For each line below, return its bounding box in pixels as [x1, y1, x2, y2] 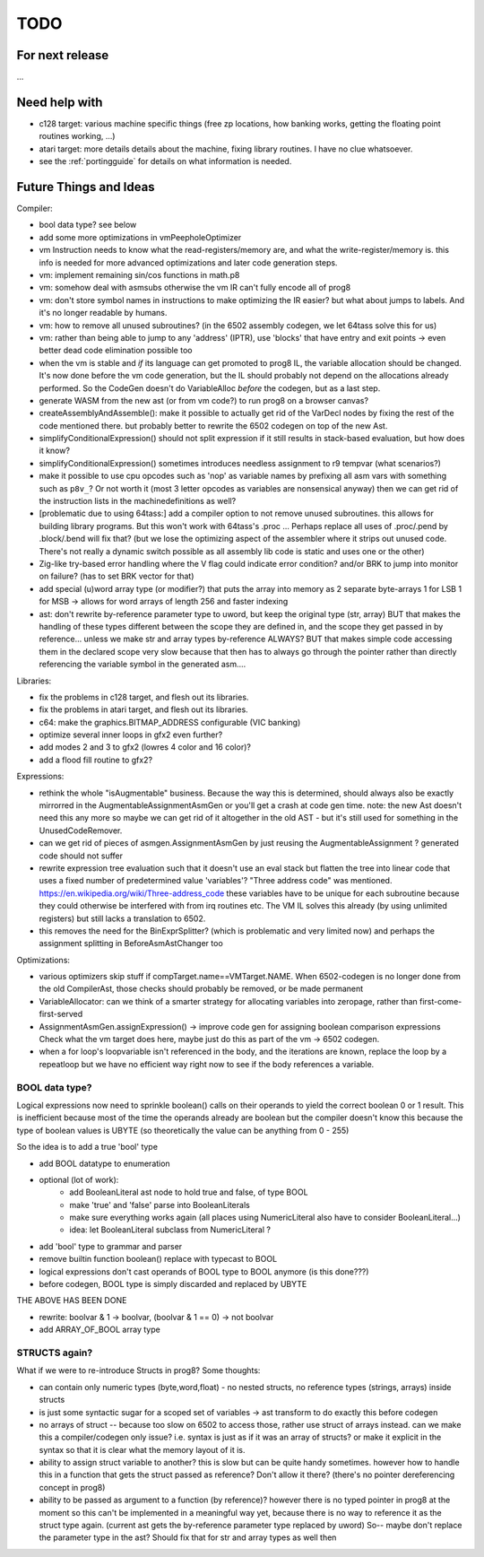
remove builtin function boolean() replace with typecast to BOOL [39, 1254, 278, 1265]
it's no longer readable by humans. [39, 308, 168, 318]
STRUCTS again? [16, 1346, 93, 1359]
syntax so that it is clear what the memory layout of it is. [39, 1444, 246, 1455]
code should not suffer [39, 850, 123, 861]
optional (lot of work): [39, 1174, 119, 1185]
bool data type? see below [39, 220, 137, 231]
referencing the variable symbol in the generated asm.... [39, 659, 246, 670]
